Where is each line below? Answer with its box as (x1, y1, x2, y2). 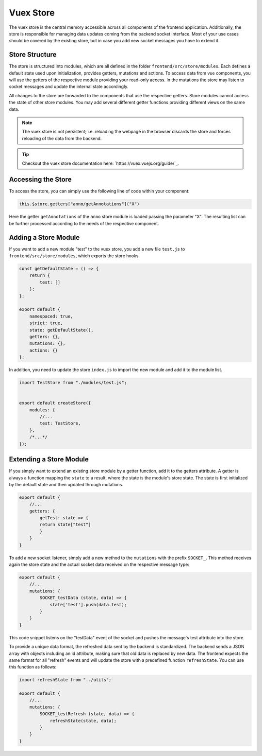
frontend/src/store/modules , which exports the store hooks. (9, 253, 140, 259)
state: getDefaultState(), (29, 327, 94, 333)
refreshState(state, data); (49, 718, 116, 723)
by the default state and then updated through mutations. (9, 481, 124, 487)
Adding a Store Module (9, 233, 80, 242)
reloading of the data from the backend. (22, 135, 102, 141)
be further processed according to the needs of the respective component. (9, 220, 160, 226)
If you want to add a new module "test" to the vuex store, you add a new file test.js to (9, 246, 185, 252)
